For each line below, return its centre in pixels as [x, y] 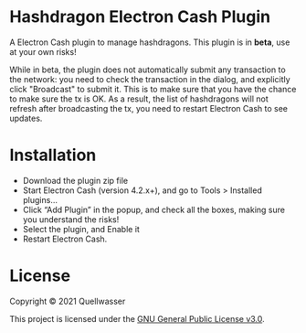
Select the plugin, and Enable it [81, 229]
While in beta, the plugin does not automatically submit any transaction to [148, 70]
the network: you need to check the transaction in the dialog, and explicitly [150, 79]
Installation [53, 155]
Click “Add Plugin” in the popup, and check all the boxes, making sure [154, 209]
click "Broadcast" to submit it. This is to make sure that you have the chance [153, 89]
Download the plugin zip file [75, 180]
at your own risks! [43, 51]
